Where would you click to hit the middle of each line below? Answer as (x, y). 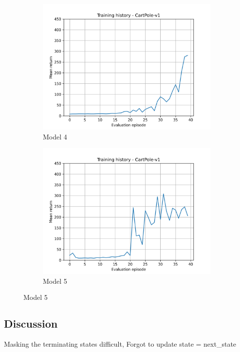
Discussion (31, 323)
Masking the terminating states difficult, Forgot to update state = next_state (120, 344)
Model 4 (55, 136)
